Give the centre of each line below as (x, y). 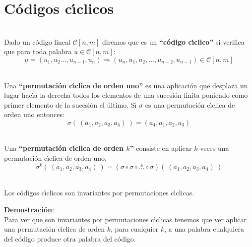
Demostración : (29, 209)
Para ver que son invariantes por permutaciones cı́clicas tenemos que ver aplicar (125, 219)
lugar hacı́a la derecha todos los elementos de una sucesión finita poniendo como (126, 95)
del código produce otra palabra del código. (70, 238)
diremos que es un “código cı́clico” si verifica (173, 41)
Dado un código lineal (37, 41)
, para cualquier (135, 229)
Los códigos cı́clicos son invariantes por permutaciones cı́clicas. (99, 193)
